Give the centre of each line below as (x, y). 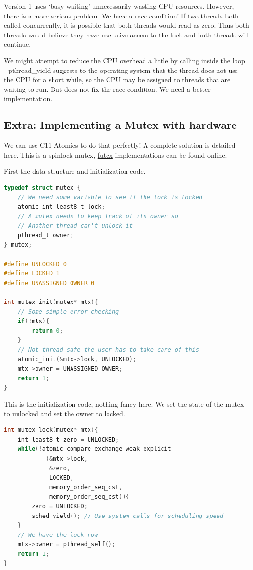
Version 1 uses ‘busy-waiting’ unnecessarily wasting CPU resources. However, (119, 6)
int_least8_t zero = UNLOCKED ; (68, 439)
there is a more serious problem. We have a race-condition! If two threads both (121, 15)
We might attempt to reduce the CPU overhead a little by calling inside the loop (125, 60)
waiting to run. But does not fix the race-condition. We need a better (107, 89)
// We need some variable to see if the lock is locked (110, 197)
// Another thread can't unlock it (75, 226)
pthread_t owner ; (46, 235)
